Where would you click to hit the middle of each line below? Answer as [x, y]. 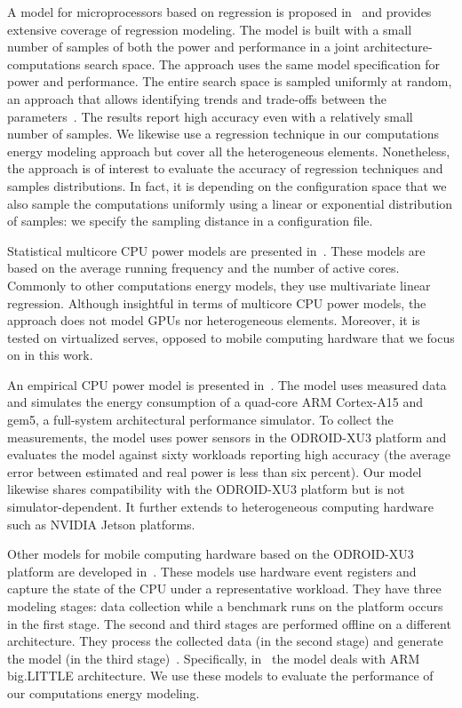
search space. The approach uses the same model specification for [263, 64]
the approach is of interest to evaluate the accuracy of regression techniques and [225, 168]
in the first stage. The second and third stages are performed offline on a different [229, 623]
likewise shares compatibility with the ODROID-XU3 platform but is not [206, 489]
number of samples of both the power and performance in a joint [183, 47]
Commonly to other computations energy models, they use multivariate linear [219, 285]
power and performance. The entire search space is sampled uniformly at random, [230, 81]
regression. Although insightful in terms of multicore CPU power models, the [217, 302]
